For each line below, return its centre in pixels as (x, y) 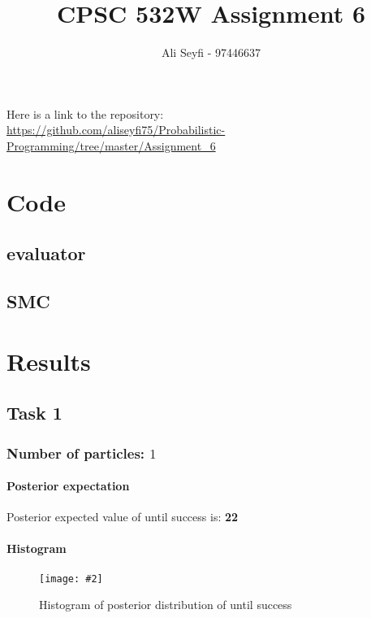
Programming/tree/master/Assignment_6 (111, 145)
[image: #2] (71, 579)
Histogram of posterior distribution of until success (166, 605)
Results (49, 361)
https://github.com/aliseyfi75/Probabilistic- (116, 130)
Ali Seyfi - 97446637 (211, 52)
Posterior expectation (68, 486)
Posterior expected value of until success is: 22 (123, 517)
